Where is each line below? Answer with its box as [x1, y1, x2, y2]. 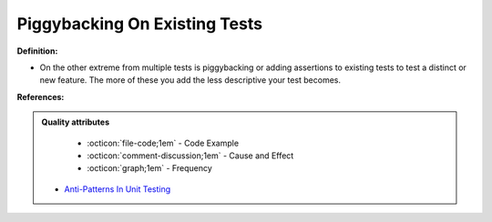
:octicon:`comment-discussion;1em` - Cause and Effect [87, 150, 294, 161]
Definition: [16, 45, 58, 56]
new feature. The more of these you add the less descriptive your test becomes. [39, 75, 342, 86]
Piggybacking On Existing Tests [16, 14, 263, 34]
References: [16, 91, 65, 102]
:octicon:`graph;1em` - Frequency [87, 163, 213, 174]
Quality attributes [41, 116, 109, 127]
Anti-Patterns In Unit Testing [64, 183, 171, 195]
